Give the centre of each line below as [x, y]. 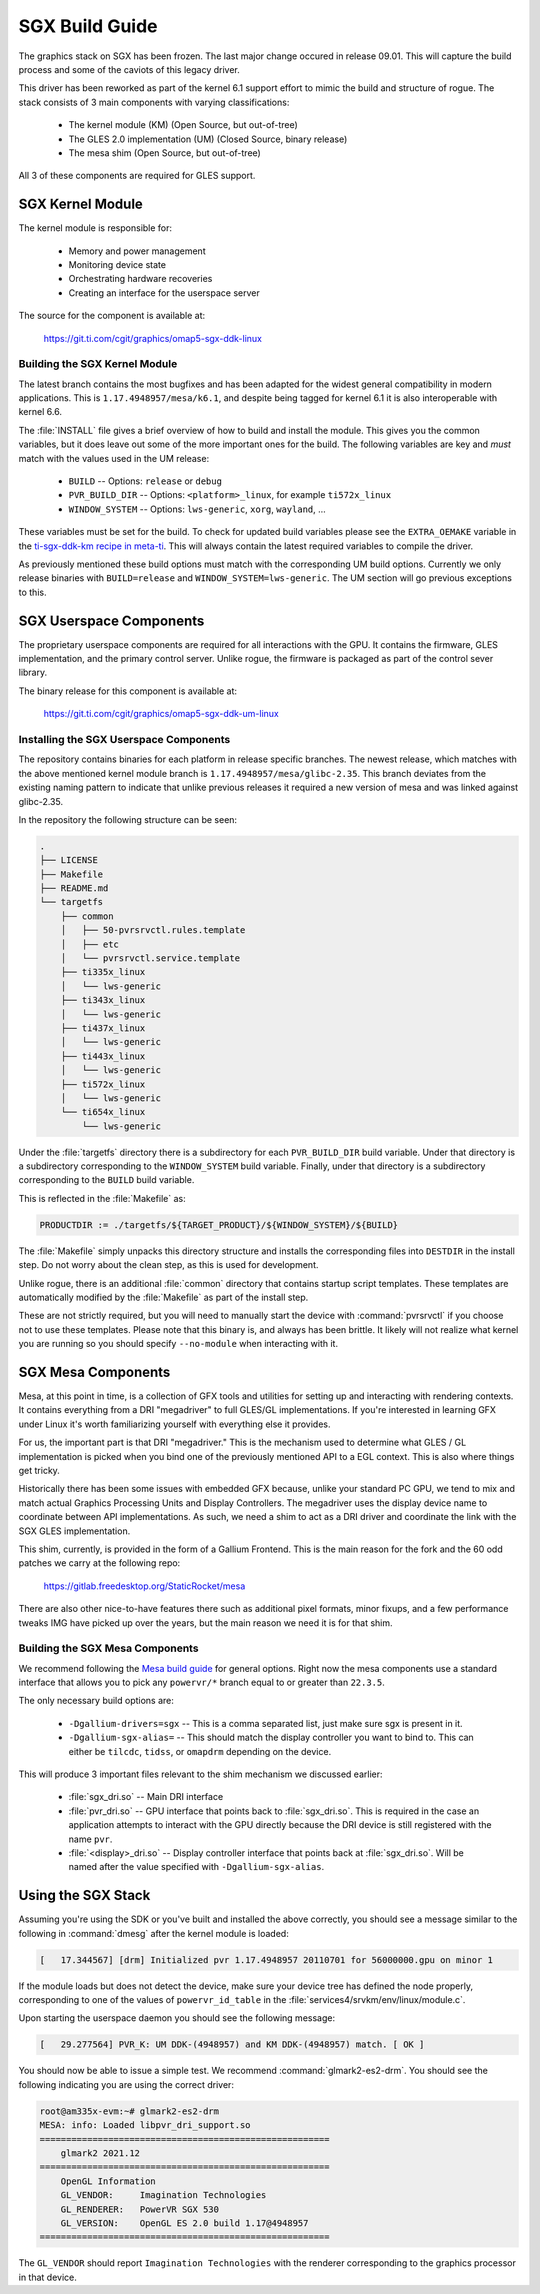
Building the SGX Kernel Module [98, 364]
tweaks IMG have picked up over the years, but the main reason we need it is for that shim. [206, 1622]
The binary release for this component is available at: [128, 691]
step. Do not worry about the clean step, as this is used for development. [168, 1265]
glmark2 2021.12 [100, 2153]
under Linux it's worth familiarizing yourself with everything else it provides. [174, 1424]
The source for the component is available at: [112, 316]
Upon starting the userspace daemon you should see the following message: [176, 2018]
